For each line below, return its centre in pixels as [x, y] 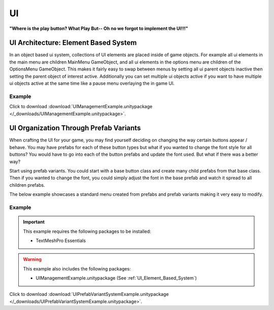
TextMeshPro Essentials [61, 240]
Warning [32, 259]
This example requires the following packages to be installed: [87, 231]
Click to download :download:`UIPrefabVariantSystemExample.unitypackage [89, 294]
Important [34, 222]
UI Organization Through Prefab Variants [75, 128]
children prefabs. [27, 185]
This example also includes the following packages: [77, 268]
